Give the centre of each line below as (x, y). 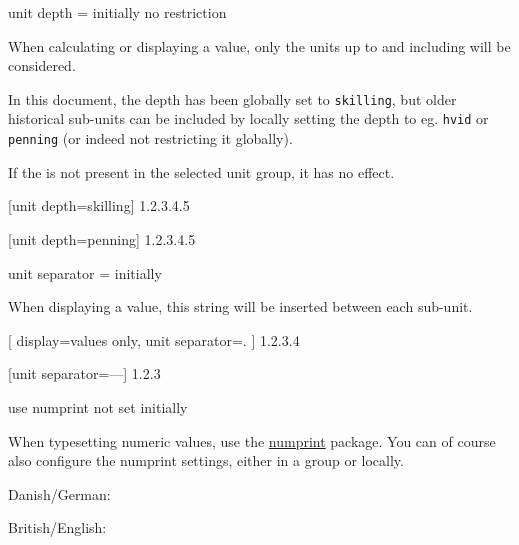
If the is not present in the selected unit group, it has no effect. (201, 171)
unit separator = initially (85, 272)
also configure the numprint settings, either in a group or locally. (206, 460)
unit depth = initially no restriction (117, 12)
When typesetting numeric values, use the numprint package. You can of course (252, 440)
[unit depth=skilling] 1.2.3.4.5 (99, 205)
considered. (42, 65)
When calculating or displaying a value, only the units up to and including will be (259, 45)
